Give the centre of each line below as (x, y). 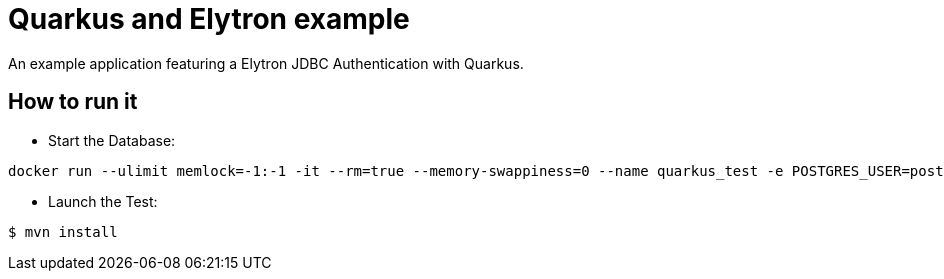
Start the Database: (112, 140)
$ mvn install (63, 231)
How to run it (73, 102)
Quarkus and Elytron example (209, 19)
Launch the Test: (103, 201)
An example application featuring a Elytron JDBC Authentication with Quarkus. (266, 63)
